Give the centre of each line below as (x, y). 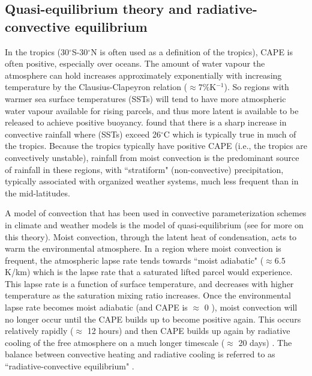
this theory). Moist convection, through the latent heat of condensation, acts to (151, 236)
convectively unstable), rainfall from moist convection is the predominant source (152, 157)
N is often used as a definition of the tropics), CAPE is (192, 51)
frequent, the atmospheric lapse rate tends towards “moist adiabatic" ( (134, 260)
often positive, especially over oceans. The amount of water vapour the (135, 63)
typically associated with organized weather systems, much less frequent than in (152, 181)
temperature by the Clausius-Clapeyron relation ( (96, 87)
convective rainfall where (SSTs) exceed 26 (83, 134)
